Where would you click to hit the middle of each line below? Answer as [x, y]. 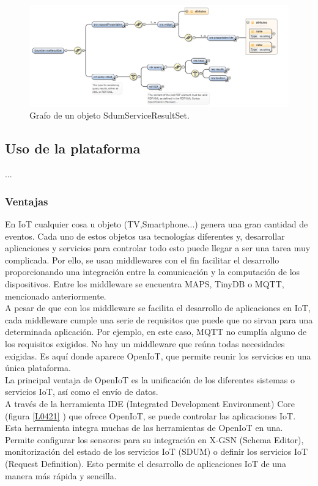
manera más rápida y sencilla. [61, 475]
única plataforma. [38, 368]
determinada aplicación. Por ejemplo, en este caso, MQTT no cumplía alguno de [156, 332]
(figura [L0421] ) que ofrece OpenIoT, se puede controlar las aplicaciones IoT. [150, 415]
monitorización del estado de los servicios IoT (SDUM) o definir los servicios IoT [157, 451]
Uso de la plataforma [73, 148]
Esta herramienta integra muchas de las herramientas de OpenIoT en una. [144, 428]
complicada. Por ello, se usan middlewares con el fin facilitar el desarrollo [142, 260]
